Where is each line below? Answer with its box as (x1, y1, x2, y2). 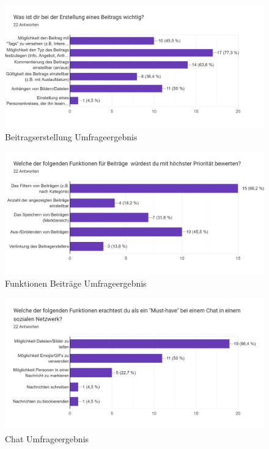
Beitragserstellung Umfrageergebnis (5, 130, 138, 143)
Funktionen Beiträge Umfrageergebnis (5, 277, 147, 290)
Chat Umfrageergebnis (5, 432, 89, 445)
